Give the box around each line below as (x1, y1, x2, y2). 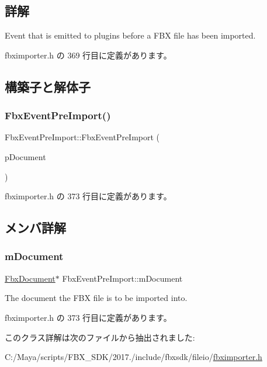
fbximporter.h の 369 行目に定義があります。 (5, 49, 172, 61)
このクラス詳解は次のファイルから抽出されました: (5, 331, 195, 343)
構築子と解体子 (5, 77, 91, 95)
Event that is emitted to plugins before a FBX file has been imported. (5, 29, 256, 41)
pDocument (5, 150, 46, 162)
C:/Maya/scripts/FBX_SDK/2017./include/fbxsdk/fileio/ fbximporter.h (5, 351, 262, 363)
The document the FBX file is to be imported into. (5, 292, 188, 304)
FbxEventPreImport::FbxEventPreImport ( (5, 131, 160, 143)
